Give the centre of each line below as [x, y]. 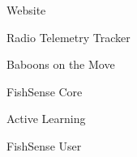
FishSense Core [45, 91]
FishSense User [44, 145]
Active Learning [46, 119]
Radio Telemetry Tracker [68, 37]
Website [26, 10]
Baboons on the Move [61, 64]
